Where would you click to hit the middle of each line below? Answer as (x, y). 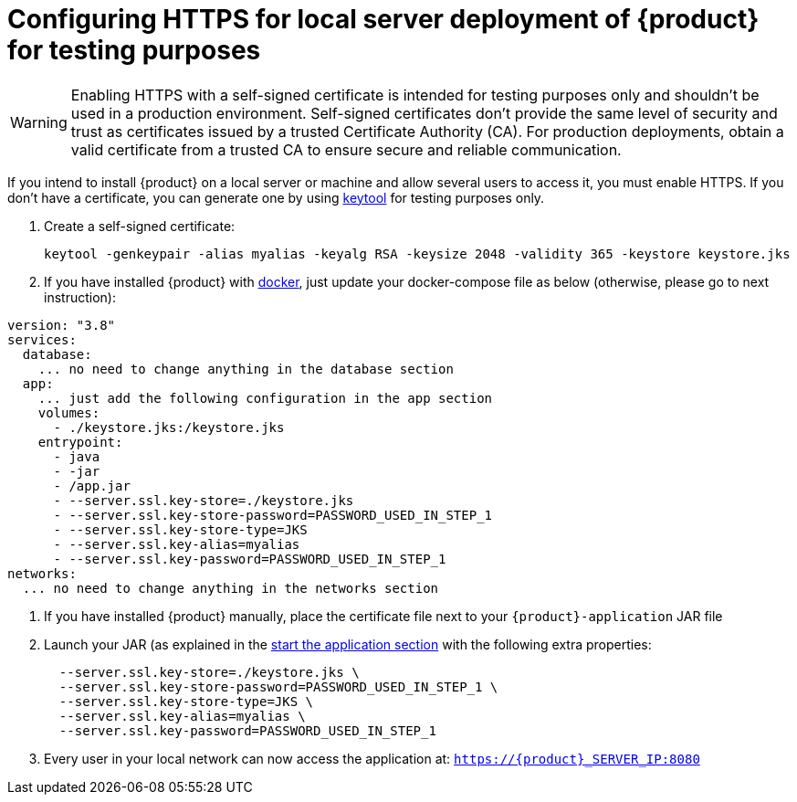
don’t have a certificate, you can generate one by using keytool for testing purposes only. (276, 197)
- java (77, 456)
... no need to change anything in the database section (246, 369)
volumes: (69, 412)
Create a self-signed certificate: (140, 226)
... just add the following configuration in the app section (265, 398)
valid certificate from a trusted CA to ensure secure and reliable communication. (346, 149)
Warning (39, 122)
